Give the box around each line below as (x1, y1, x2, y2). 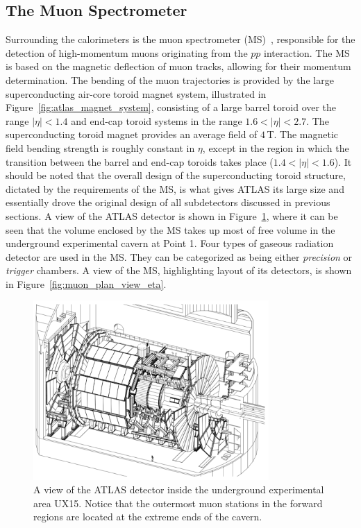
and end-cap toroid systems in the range (71, 113, 242, 128)
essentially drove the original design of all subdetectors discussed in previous (6, 195, 330, 210)
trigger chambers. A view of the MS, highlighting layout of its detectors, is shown (6, 263, 352, 278)
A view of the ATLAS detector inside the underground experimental (33, 482, 324, 497)
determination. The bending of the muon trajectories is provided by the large (6, 72, 334, 87)
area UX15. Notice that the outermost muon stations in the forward (33, 495, 323, 510)
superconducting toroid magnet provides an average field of (6, 127, 258, 142)
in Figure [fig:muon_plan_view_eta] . (6, 276, 167, 291)
